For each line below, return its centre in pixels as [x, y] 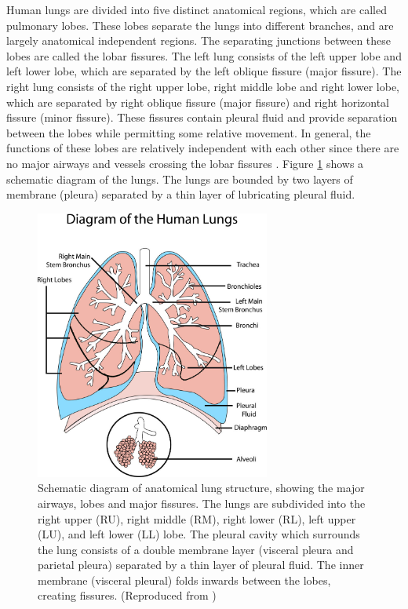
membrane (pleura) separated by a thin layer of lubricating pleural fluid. [181, 194]
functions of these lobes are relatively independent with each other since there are [203, 148]
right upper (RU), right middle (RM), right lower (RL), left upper [197, 518]
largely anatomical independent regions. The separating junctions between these [199, 40]
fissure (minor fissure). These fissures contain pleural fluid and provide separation [202, 117]
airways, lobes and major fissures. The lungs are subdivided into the [202, 503]
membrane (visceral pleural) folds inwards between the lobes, [184, 580]
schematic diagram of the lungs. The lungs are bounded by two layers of [180, 179]
